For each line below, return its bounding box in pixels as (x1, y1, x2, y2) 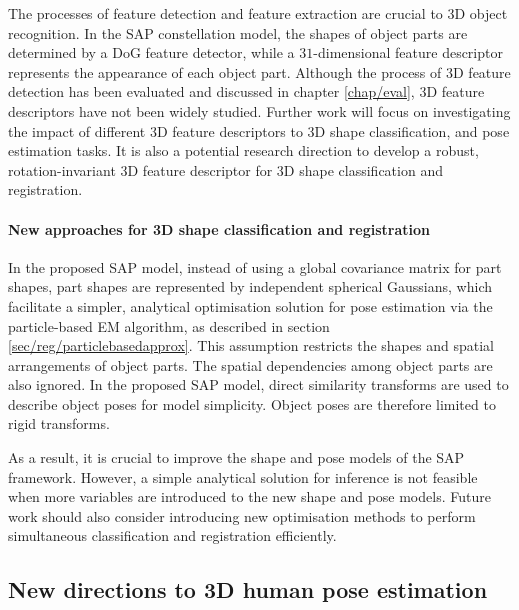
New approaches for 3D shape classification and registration (8, 218, 430, 239)
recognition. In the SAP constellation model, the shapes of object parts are (8, 22, 468, 43)
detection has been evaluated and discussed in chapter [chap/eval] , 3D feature (8, 81, 485, 102)
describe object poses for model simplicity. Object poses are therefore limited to (8, 393, 496, 414)
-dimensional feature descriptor (313, 42, 503, 63)
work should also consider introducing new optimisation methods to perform (8, 505, 476, 526)
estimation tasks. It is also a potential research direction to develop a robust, (8, 140, 479, 161)
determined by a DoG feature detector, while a (8, 42, 295, 63)
